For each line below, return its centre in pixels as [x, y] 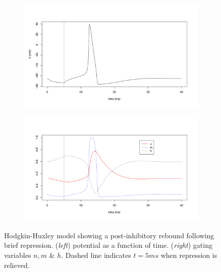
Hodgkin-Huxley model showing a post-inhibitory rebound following [109, 235]
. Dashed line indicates [96, 255]
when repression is [189, 255]
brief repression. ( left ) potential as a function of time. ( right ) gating [108, 245]
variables [18, 255]
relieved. [17, 265]
